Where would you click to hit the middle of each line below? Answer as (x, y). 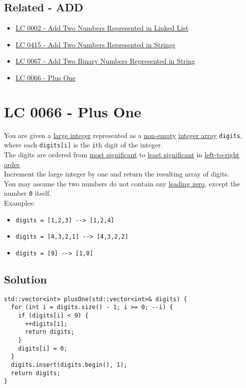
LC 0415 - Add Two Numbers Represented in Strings (95, 44)
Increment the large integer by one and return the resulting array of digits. (117, 174)
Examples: (19, 203)
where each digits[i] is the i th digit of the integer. (83, 145)
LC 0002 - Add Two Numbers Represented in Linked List (102, 28)
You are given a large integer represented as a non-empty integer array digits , (123, 135)
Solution (26, 279)
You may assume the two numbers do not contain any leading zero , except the (122, 183)
